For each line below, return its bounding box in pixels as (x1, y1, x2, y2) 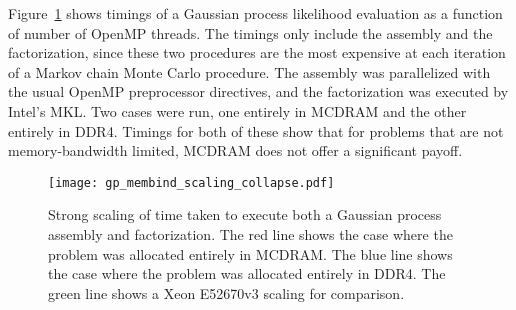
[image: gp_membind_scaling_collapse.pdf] (48, 175, 335, 190)
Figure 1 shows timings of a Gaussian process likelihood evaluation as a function (8, 3, 503, 23)
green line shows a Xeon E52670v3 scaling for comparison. (48, 282, 405, 303)
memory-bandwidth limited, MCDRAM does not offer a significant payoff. (8, 140, 463, 161)
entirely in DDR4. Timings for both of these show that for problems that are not (8, 120, 504, 141)
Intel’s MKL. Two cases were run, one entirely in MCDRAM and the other (8, 100, 467, 121)
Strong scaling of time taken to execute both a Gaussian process (48, 204, 442, 225)
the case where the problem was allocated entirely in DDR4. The (48, 263, 446, 284)
